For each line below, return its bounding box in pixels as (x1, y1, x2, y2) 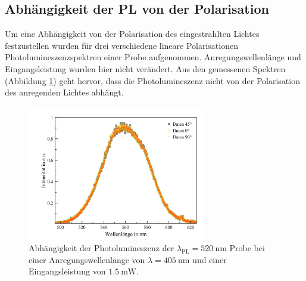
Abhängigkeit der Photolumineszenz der (29, 241, 174, 254)
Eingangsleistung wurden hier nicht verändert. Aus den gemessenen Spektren (5, 62, 286, 75)
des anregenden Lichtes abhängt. (5, 86, 124, 98)
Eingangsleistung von (29, 265, 106, 277)
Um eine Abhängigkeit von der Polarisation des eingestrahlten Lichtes (5, 27, 260, 40)
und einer (192, 253, 227, 265)
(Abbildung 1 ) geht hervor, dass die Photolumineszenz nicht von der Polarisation (5, 74, 300, 87)
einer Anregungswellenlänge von (29, 253, 145, 265)
